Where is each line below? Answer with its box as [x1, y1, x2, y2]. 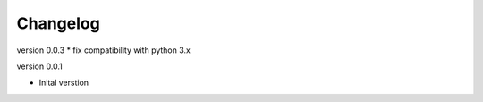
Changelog [16, 13, 100, 33]
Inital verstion [38, 77, 89, 89]
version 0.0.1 [16, 61, 63, 72]
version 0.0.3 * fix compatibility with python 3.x [16, 45, 191, 55]
